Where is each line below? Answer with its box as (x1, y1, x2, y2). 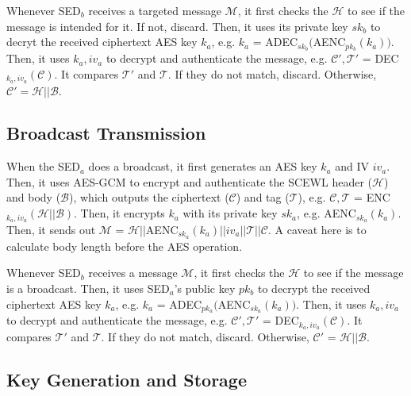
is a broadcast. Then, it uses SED (6, 279, 170, 296)
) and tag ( (236, 189, 290, 206)
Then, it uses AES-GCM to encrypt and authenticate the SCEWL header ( (6, 173, 372, 190)
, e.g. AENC (297, 205, 356, 221)
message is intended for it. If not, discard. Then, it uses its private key (6, 17, 348, 34)
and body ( (6, 189, 61, 206)
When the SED (6, 158, 80, 175)
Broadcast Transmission (6, 121, 206, 145)
